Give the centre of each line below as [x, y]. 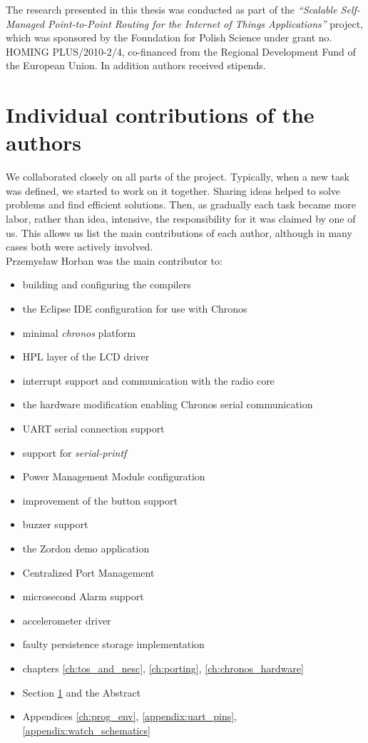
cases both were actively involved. [80, 247]
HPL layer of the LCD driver [86, 357]
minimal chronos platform [79, 332]
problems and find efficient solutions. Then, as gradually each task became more [181, 204]
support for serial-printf [75, 452]
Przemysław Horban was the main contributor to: [114, 260]
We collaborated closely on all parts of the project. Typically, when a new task [178, 177]
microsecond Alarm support [83, 596]
